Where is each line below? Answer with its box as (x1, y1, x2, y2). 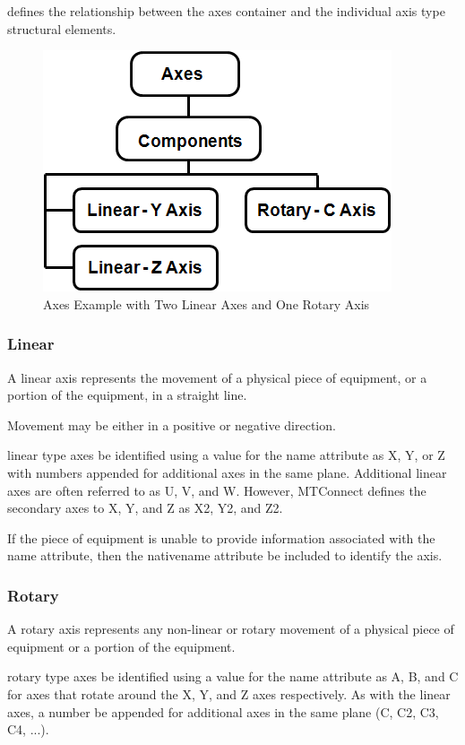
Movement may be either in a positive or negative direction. (7, 415, 336, 434)
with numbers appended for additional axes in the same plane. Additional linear (7, 463, 447, 481)
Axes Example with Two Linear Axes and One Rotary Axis (43, 294, 370, 313)
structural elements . (7, 19, 116, 38)
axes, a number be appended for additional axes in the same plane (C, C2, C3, (7, 702, 439, 721)
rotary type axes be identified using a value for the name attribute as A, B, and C (7, 667, 459, 686)
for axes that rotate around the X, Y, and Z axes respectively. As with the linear (7, 684, 451, 703)
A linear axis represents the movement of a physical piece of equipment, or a (7, 368, 427, 386)
